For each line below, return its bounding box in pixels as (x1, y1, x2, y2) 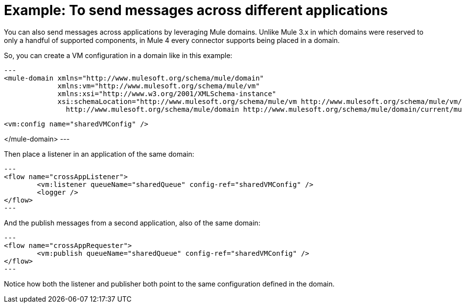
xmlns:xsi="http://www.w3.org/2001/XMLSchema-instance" (57, 89, 277, 98)
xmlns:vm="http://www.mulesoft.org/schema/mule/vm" (57, 82, 260, 90)
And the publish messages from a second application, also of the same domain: (4, 218, 260, 227)
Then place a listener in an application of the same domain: (4, 149, 194, 158)
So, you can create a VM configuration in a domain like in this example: (4, 51, 232, 60)
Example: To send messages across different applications (4, 2, 388, 19)
